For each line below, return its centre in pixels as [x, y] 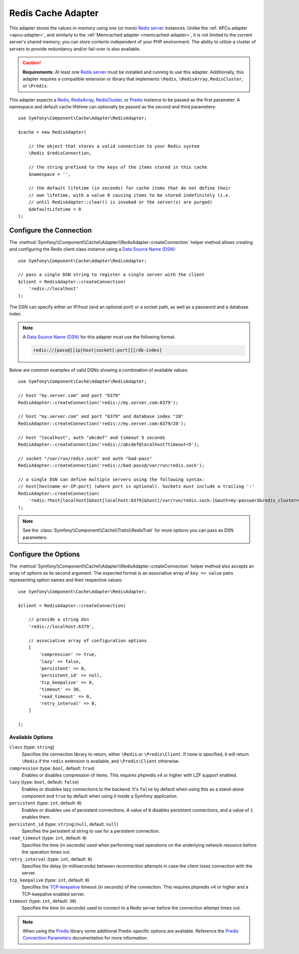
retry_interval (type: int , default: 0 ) [51, 859]
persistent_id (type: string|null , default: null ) [64, 824]
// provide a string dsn [59, 619]
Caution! [32, 63]
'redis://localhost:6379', [61, 626]
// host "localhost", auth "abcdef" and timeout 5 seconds [92, 438]
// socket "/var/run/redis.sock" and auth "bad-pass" [85, 458]
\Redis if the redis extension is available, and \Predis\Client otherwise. [101, 761]
